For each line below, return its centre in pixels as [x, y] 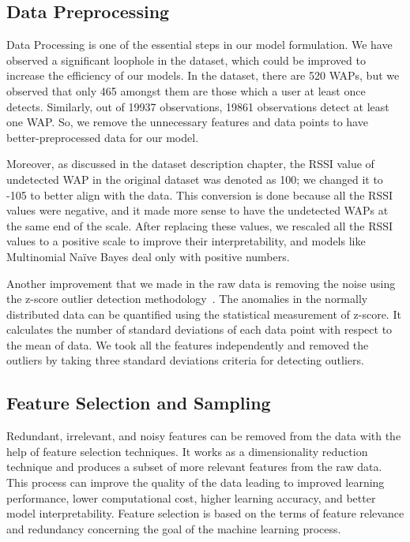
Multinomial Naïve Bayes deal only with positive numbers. [148, 256]
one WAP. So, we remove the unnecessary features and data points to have [187, 122]
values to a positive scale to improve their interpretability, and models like [186, 241]
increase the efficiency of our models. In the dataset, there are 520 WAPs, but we [203, 75]
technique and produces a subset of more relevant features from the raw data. [194, 467]
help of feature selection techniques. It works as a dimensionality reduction [187, 451]
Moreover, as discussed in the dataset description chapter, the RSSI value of [190, 164]
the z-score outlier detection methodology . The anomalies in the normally [187, 299]
